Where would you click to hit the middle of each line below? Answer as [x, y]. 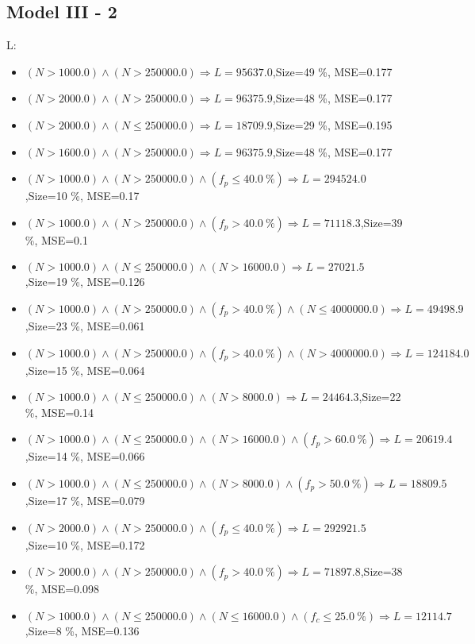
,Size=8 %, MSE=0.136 [82, 630]
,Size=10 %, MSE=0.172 [85, 544]
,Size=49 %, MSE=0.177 [332, 71]
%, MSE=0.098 [62, 589]
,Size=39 [381, 222]
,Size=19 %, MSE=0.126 [85, 282]
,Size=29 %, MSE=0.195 [332, 124]
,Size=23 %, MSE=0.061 [85, 325]
